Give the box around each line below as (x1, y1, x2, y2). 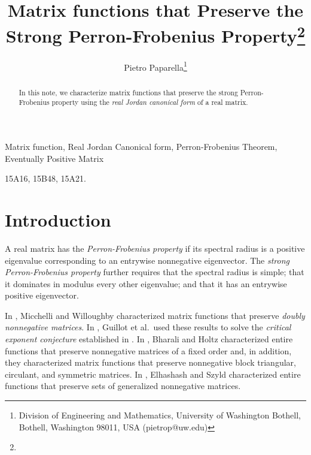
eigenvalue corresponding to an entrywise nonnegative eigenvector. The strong (5, 254, 289, 266)
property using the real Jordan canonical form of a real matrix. (51, 97, 248, 107)
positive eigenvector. (5, 289, 79, 302)
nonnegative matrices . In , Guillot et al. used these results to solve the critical (5, 321, 291, 333)
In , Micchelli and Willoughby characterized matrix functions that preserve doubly (5, 309, 305, 321)
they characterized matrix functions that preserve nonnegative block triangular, (5, 356, 296, 369)
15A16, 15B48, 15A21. (5, 172, 86, 185)
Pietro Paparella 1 (124, 59, 187, 73)
